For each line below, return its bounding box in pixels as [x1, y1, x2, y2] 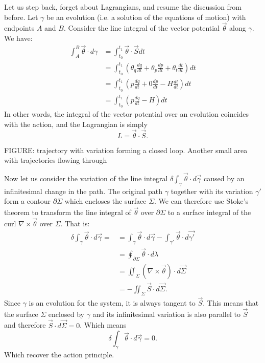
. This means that [203, 297, 259, 308]
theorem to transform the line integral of [4, 207, 131, 218]
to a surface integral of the [167, 207, 251, 218]
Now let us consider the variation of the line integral [4, 173, 168, 184]
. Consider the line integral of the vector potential [63, 23, 220, 33]
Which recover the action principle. [4, 349, 114, 360]
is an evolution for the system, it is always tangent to [29, 297, 196, 308]
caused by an [204, 173, 245, 184]
